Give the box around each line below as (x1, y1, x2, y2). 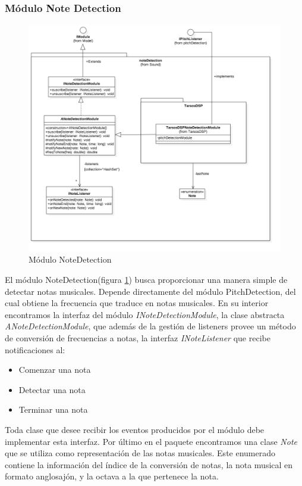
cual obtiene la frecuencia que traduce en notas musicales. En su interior (5, 297, 269, 309)
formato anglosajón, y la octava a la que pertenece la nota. (5, 470, 219, 482)
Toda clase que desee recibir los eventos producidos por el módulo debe (5, 423, 265, 435)
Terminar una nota (18, 403, 88, 416)
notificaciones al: (5, 343, 65, 356)
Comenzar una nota (18, 363, 91, 376)
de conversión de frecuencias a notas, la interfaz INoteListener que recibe (5, 331, 270, 344)
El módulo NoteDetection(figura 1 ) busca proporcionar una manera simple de (5, 273, 288, 285)
